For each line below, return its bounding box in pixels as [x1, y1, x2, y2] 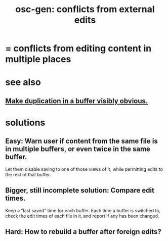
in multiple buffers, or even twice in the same [5, 145, 151, 154]
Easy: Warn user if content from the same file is [5, 137, 158, 146]
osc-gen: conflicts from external [15, 4, 155, 15]
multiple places [5, 54, 71, 65]
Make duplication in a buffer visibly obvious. [5, 97, 148, 105]
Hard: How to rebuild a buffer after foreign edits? [5, 227, 162, 236]
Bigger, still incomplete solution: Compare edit [5, 186, 154, 195]
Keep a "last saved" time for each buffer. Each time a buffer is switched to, [5, 207, 161, 213]
